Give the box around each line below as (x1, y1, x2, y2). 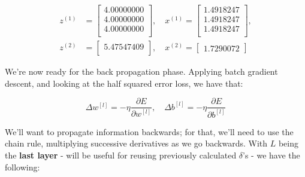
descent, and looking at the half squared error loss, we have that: (5, 77, 243, 89)
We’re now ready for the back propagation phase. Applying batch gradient (5, 65, 278, 78)
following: (5, 160, 40, 173)
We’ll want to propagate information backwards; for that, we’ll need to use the (5, 125, 294, 138)
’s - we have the (243, 148, 300, 161)
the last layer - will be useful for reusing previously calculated (5, 148, 237, 161)
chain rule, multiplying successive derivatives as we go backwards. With (5, 137, 268, 149)
